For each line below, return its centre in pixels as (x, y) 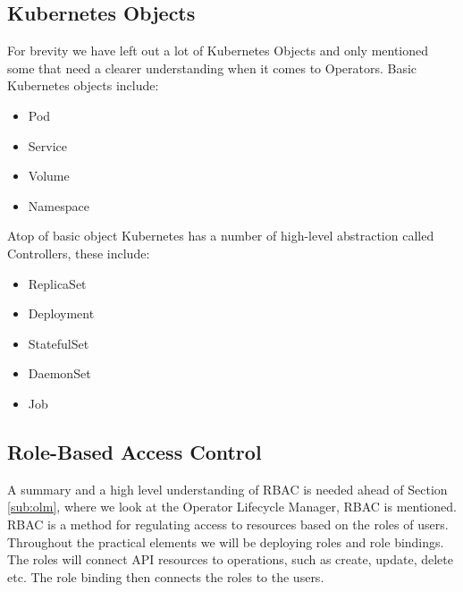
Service (48, 145)
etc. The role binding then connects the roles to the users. (166, 576)
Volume (49, 176)
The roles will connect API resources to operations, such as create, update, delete (230, 559)
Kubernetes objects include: (83, 85)
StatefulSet (59, 343)
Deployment (61, 313)
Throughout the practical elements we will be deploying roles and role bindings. (226, 541)
